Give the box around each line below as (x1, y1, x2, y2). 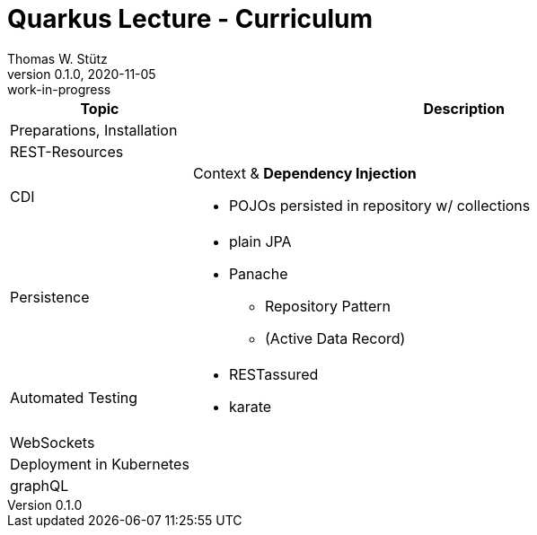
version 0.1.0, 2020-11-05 (7, 66, 156, 82)
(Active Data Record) (264, 329, 406, 347)
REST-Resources (10, 142, 124, 161)
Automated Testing (10, 388, 138, 407)
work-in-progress (7, 81, 111, 97)
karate (228, 397, 272, 416)
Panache (228, 264, 288, 283)
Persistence (10, 287, 90, 306)
